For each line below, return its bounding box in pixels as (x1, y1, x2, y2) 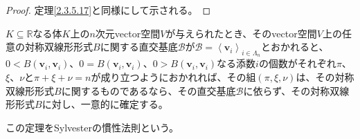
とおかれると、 (261, 39, 329, 54)
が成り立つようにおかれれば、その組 (91, 69, 256, 84)
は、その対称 (296, 69, 354, 84)
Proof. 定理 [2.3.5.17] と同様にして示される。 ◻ (6, 3, 211, 17)
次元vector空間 (95, 26, 161, 40)
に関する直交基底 (100, 39, 178, 54)
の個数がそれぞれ (258, 56, 336, 71)
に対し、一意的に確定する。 (42, 97, 168, 111)
